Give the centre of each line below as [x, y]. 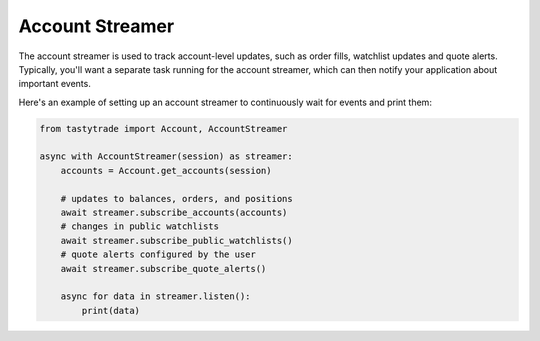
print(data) [110, 310]
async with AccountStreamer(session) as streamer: [166, 156]
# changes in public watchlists [140, 226]
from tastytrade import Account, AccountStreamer [163, 128]
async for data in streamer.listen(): [155, 296]
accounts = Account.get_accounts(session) [166, 170]
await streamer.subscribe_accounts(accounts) [174, 213]
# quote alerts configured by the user [158, 254]
